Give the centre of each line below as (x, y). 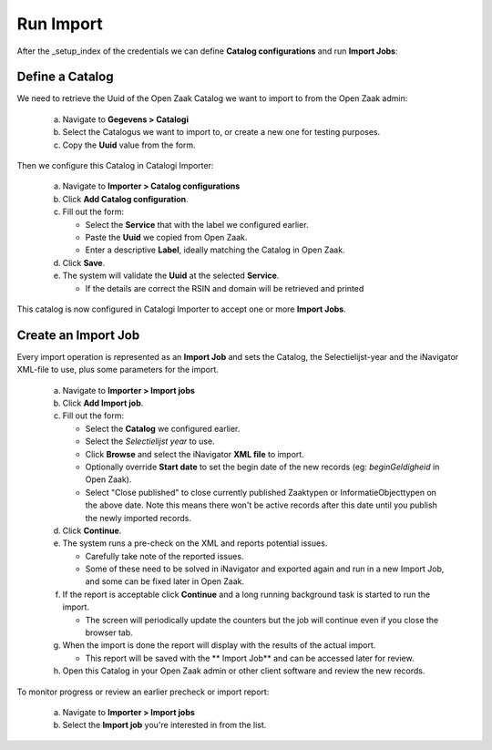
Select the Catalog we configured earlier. (163, 428)
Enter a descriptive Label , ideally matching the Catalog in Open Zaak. (215, 250)
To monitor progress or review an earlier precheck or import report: (143, 692)
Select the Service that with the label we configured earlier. (197, 224)
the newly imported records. (138, 518)
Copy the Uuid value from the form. (129, 145)
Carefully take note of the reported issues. (164, 556)
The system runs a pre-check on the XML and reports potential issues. (195, 543)
